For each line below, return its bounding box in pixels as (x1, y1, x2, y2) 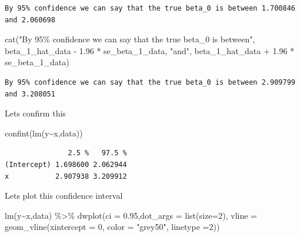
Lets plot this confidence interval (5, 189, 123, 202)
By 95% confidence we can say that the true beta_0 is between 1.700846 (5, 4, 295, 12)
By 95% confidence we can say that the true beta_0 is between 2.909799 (5, 78, 295, 86)
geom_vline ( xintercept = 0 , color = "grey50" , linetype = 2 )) (5, 221, 220, 233)
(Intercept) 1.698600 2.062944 (5, 160, 127, 169)
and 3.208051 (5, 89, 55, 98)
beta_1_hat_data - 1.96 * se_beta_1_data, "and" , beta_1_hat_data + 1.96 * (5, 44, 295, 56)
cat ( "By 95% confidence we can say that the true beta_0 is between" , (5, 33, 255, 45)
